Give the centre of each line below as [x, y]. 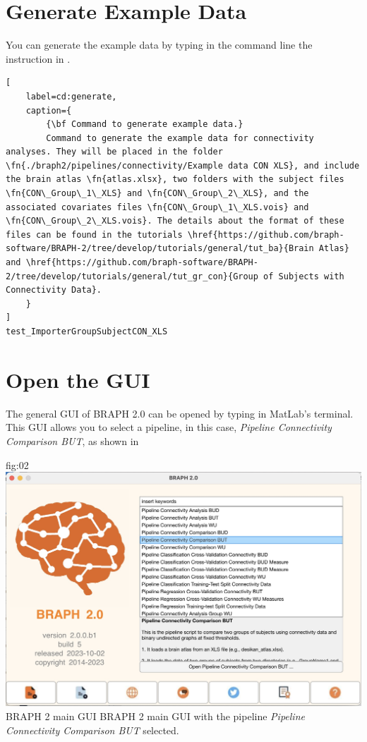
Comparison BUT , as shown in [72, 440]
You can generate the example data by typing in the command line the [159, 45]
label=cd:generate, [71, 96]
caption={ [49, 110]
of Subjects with [304, 276]
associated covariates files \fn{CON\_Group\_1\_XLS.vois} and [157, 207]
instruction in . [38, 58]
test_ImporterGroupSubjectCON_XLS [87, 332]
